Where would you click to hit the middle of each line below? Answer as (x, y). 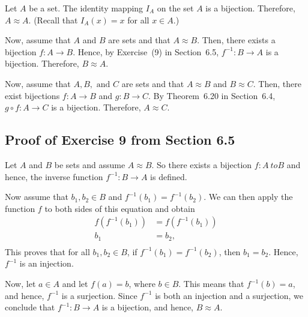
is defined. (169, 176)
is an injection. (47, 263)
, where (142, 284)
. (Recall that (53, 20)
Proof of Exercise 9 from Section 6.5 (120, 140)
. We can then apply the (248, 197)
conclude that (30, 307)
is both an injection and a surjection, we (229, 295)
